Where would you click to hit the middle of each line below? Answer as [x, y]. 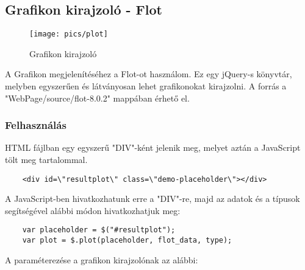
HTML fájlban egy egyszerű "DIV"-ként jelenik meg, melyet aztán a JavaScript [153, 147]
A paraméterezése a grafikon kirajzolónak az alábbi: [102, 259]
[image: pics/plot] [69, 34]
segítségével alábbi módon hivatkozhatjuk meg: [93, 210]
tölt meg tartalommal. [46, 160]
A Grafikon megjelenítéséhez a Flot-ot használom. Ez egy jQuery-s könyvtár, [149, 74]
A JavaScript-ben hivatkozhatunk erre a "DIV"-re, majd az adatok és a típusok [152, 199]
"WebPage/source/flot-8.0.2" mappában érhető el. [97, 98]
